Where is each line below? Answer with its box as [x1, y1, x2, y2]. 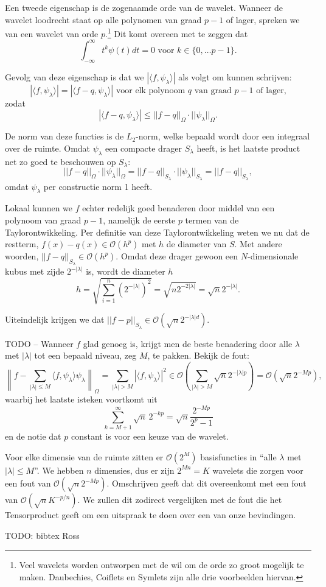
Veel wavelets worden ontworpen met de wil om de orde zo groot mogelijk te [19, 558, 304, 571]
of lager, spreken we [226, 13, 300, 26]
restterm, [5, 237, 39, 250]
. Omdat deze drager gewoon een [116, 250, 238, 262]
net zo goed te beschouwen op [5, 155, 116, 167]
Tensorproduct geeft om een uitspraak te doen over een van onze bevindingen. [5, 508, 296, 521]
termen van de [185, 213, 239, 226]
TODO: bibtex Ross [5, 529, 80, 541]
